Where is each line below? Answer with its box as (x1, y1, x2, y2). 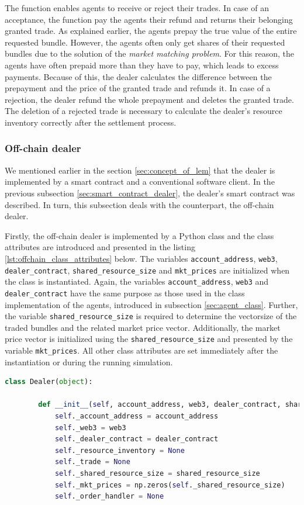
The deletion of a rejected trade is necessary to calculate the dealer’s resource (5, 105, 282, 117)
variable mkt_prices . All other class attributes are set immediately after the (5, 344, 278, 357)
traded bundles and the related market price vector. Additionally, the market (5, 321, 281, 333)
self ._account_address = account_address (54, 412, 219, 421)
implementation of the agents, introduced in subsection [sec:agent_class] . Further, (5, 298, 298, 310)
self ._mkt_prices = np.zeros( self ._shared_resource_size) (54, 480, 285, 489)
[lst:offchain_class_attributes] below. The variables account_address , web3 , (5, 252, 278, 264)
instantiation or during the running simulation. (5, 355, 173, 368)
